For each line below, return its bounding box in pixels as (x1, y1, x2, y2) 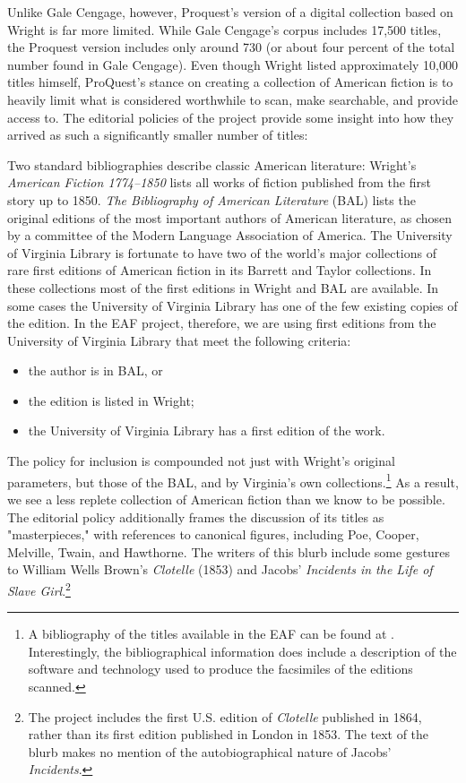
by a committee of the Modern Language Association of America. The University (7, 226, 453, 245)
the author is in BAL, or (28, 361, 163, 380)
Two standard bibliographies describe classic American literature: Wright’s (7, 155, 417, 174)
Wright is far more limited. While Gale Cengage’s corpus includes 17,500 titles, (7, 20, 442, 39)
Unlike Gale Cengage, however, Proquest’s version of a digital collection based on (7, 3, 453, 21)
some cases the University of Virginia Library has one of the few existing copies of (7, 296, 458, 314)
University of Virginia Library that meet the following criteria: (7, 331, 351, 349)
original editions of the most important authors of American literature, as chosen (7, 208, 453, 227)
